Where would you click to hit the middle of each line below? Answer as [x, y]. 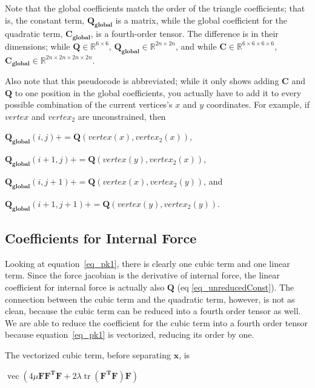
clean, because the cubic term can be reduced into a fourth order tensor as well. [153, 311]
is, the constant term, [45, 20]
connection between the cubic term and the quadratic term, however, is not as [150, 299]
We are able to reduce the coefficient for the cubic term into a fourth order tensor [157, 322]
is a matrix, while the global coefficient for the [201, 20]
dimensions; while [38, 46]
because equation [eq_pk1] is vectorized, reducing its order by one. [130, 334]
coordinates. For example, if [258, 104]
